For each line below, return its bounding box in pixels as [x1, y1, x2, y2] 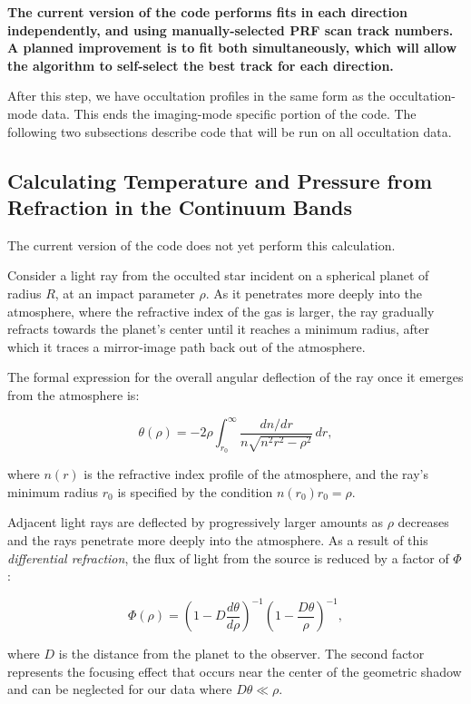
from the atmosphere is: [7, 385, 140, 404]
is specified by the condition [117, 482, 273, 501]
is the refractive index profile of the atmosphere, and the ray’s [83, 464, 428, 484]
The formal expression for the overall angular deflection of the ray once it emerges [7, 367, 464, 386]
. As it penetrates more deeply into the [205, 283, 422, 302]
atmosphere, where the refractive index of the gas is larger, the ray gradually [7, 301, 435, 320]
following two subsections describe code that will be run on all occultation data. [7, 122, 452, 141]
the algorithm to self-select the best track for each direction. [7, 55, 394, 74]
